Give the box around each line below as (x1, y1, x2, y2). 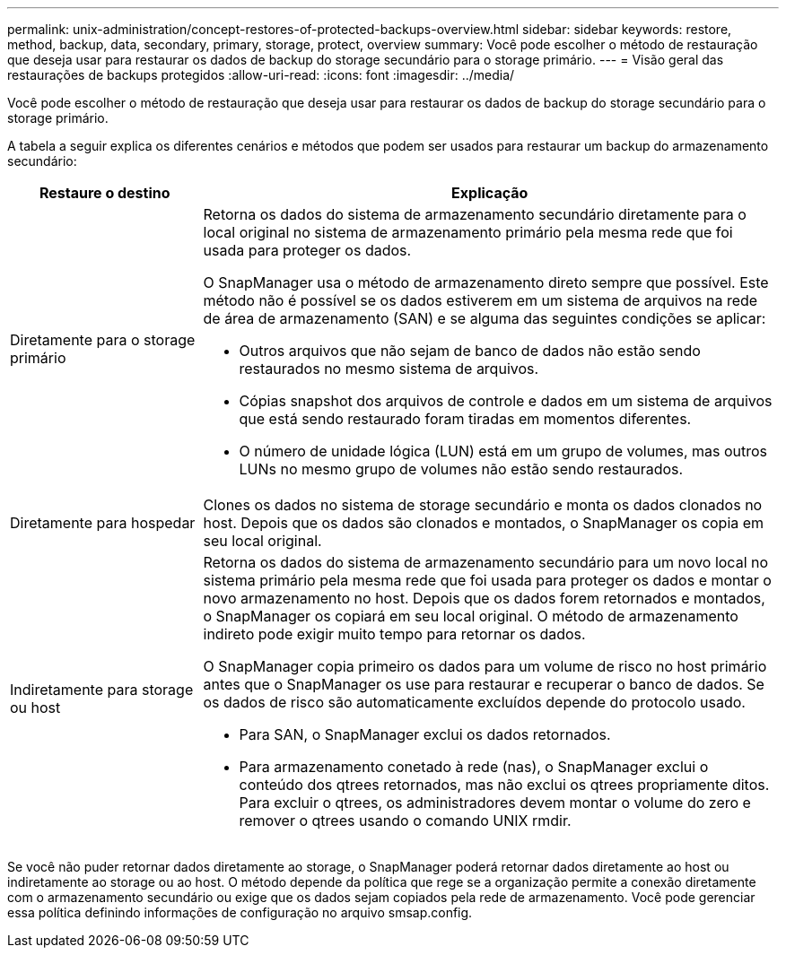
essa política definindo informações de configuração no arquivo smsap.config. (7, 905, 473, 920)
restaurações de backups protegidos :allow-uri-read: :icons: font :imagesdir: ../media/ (7, 67, 515, 82)
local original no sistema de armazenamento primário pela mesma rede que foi (203, 223, 733, 241)
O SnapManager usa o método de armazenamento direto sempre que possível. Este (203, 273, 769, 291)
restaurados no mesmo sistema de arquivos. (239, 360, 539, 378)
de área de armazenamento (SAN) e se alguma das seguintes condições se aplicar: (203, 309, 766, 327)
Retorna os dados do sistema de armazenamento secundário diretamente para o (203, 205, 747, 223)
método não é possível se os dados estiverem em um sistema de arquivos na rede (203, 291, 758, 309)
